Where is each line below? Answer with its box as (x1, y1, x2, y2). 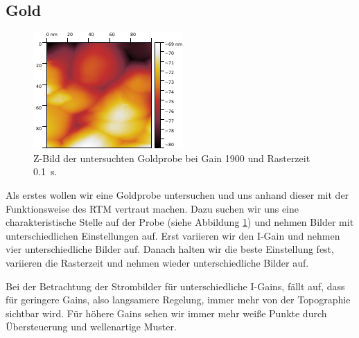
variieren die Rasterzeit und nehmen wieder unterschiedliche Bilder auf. (6, 255, 309, 269)
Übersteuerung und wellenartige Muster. (6, 319, 177, 334)
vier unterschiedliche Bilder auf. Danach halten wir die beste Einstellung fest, (6, 242, 334, 256)
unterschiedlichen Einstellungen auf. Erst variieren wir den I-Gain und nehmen (6, 228, 340, 242)
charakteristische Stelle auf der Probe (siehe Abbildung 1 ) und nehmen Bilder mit (6, 215, 354, 229)
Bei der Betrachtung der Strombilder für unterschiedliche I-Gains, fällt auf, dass (6, 278, 345, 293)
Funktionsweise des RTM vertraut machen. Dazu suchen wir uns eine (6, 201, 299, 215)
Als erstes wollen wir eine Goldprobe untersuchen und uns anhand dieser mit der (6, 187, 349, 202)
